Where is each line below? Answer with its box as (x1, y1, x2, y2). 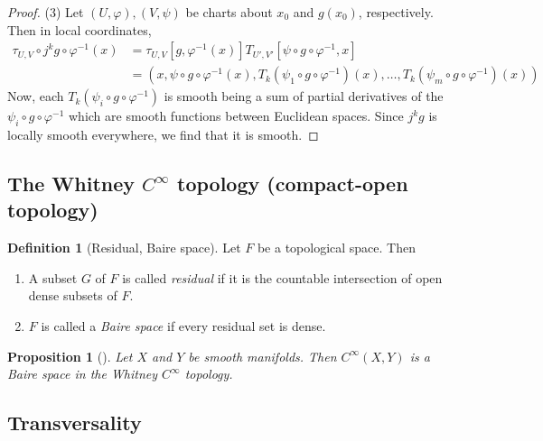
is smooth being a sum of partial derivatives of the (164, 87, 444, 106)
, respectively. (358, 3, 434, 21)
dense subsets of (28, 286, 117, 305)
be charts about (185, 3, 273, 21)
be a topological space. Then (257, 238, 416, 257)
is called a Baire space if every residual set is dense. (41, 317, 326, 335)
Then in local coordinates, (7, 20, 152, 39)
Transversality (7, 409, 142, 436)
